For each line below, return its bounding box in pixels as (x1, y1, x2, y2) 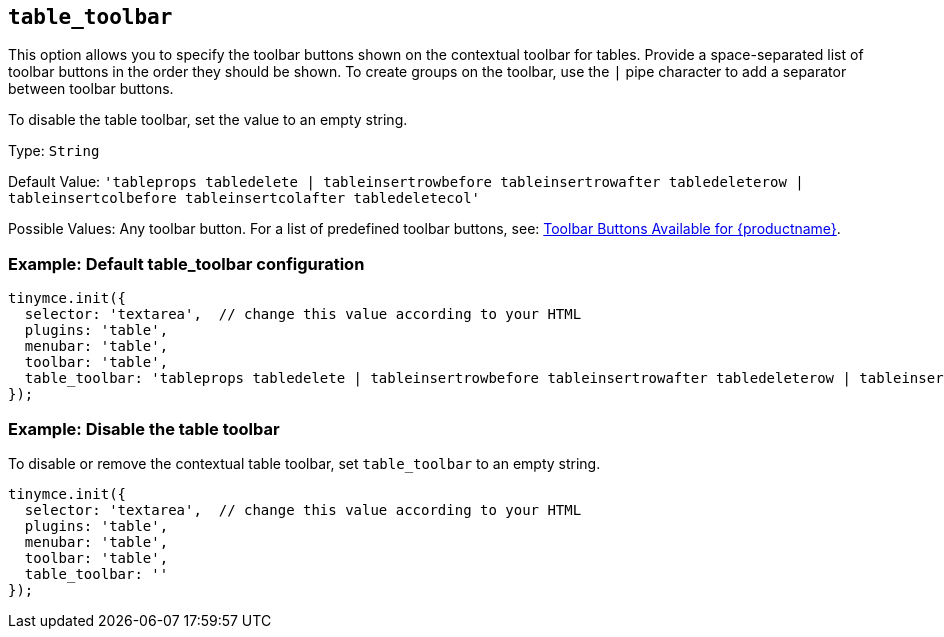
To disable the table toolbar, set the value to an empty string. (8, 111, 408, 129)
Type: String (8, 142, 100, 160)
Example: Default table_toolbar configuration (8, 253, 365, 274)
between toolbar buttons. (8, 80, 174, 98)
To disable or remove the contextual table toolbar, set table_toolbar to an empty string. (8, 454, 601, 472)
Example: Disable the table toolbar (8, 418, 280, 439)
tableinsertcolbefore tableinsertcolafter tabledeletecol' (8, 190, 481, 207)
